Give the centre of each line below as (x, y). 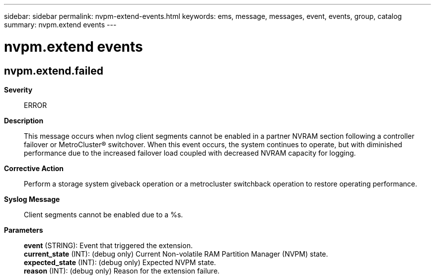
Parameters (24, 230)
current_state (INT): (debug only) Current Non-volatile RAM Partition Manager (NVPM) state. (176, 254)
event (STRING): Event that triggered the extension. (108, 245)
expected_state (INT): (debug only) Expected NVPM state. (120, 262)
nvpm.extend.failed (54, 71)
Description (24, 120)
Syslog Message (32, 199)
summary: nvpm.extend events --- (60, 25)
